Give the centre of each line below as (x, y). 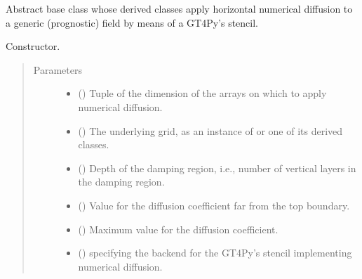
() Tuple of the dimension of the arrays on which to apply (202, 93)
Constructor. (33, 46)
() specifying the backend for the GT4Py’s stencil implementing (215, 253)
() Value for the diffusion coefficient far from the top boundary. (214, 205)
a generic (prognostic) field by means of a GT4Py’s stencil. (132, 22)
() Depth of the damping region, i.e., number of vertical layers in (217, 168)
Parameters (58, 69)
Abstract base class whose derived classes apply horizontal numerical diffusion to (179, 8)
